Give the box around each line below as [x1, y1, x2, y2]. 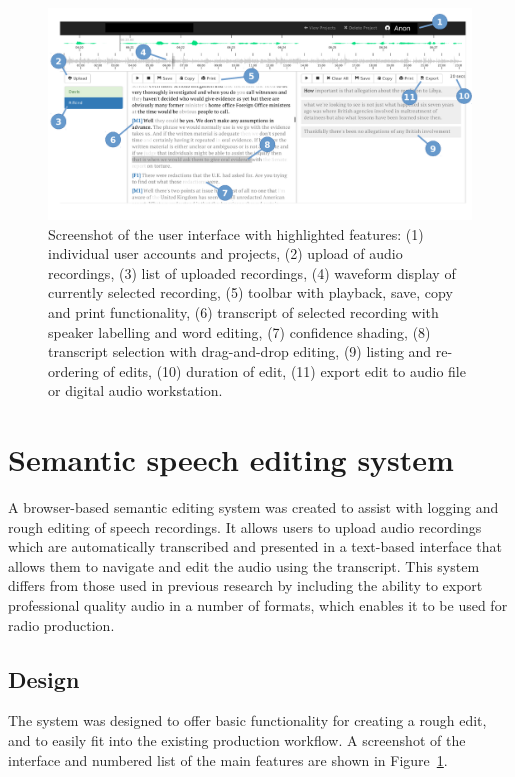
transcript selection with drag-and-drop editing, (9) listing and [48, 341, 432, 362]
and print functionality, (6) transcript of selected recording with [48, 301, 439, 322]
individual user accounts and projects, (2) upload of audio [48, 243, 403, 264]
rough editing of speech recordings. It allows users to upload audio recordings [8, 516, 482, 537]
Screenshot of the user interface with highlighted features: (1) [48, 223, 424, 244]
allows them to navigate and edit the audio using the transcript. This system [8, 555, 480, 576]
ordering [48, 360, 99, 381]
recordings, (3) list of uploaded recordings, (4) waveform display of [48, 262, 456, 283]
